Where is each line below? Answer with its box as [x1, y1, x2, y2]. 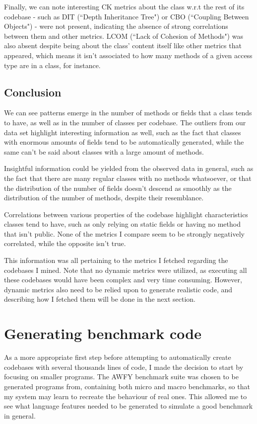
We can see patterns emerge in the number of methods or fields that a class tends [4, 107, 252, 118]
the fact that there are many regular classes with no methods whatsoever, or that [4, 172, 252, 183]
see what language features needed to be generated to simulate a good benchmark [4, 401, 253, 411]
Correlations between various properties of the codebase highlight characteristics [4, 209, 248, 219]
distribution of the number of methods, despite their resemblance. [4, 192, 204, 203]
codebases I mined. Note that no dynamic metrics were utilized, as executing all [4, 264, 247, 275]
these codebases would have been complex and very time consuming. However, [4, 274, 242, 285]
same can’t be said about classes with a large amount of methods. [4, 146, 204, 157]
